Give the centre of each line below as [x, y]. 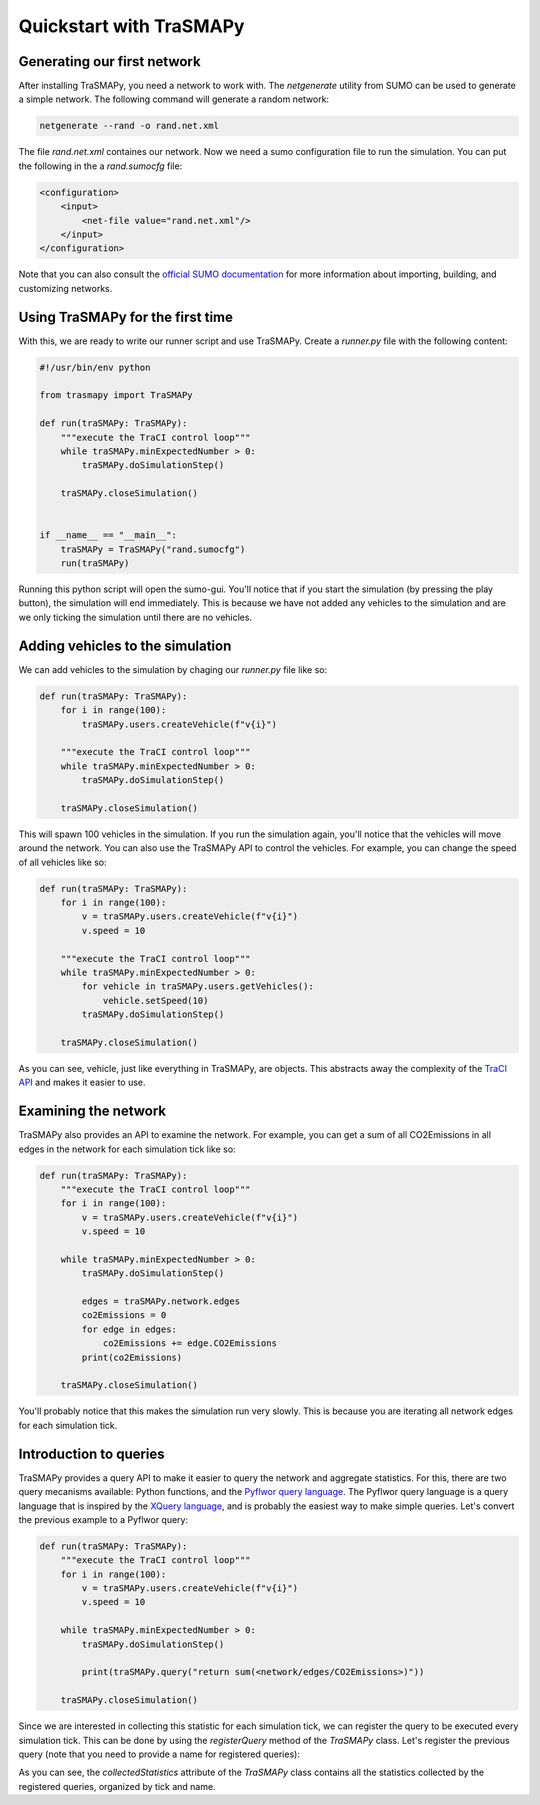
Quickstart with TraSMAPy [131, 26]
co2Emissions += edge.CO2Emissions [189, 1343]
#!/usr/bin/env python [95, 367]
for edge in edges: [129, 1329]
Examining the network [92, 1111]
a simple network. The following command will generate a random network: [174, 99]
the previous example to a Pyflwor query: [103, 1519]
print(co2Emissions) [132, 1357]
